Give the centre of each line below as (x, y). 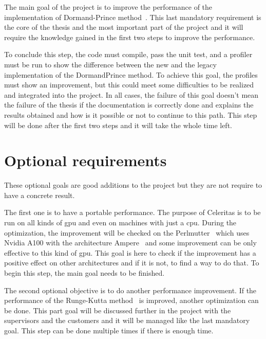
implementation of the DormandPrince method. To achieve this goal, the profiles (131, 74)
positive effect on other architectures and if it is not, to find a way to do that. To (132, 263)
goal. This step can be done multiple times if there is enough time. (109, 330)
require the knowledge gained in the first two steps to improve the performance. (130, 37)
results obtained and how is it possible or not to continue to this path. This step (131, 114)
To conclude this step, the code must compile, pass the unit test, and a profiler (128, 54)
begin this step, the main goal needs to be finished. (84, 273)
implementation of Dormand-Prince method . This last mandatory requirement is (133, 17)
